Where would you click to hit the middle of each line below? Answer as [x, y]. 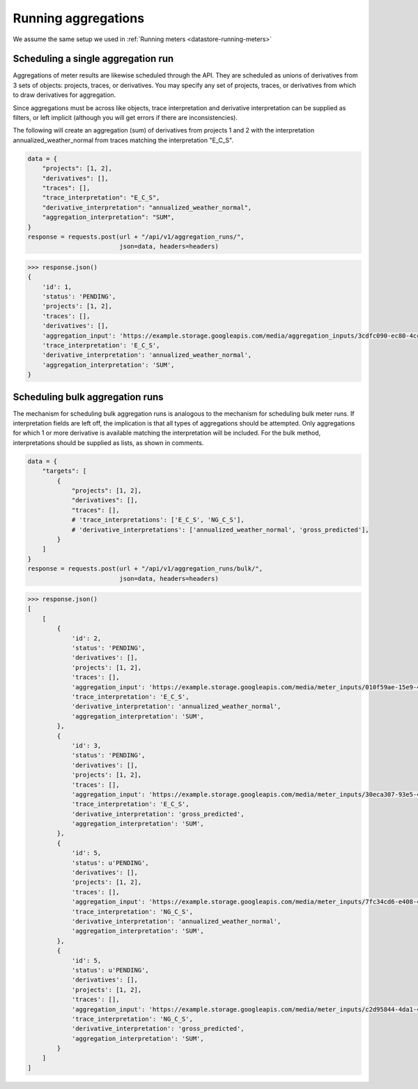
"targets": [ [64, 471]
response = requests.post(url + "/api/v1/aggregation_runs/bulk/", [145, 569]
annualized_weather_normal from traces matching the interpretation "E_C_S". [123, 140]
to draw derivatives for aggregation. [64, 95]
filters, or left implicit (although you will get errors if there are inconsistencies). [125, 118]
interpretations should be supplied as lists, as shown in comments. [108, 442]
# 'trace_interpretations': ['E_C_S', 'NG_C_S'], [158, 520]
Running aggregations [79, 18]
